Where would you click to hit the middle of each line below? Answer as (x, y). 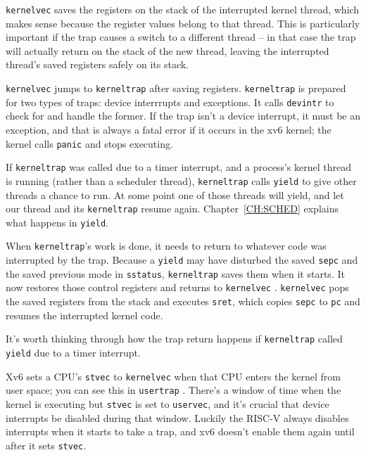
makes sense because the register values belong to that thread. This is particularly (183, 23)
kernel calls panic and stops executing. (89, 143)
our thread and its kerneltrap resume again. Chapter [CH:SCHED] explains (172, 209)
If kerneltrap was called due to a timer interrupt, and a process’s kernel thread (178, 167)
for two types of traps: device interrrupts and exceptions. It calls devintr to (170, 102)
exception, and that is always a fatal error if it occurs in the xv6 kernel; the (169, 129)
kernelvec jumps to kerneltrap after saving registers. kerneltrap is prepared (176, 88)
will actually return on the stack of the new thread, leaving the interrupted (168, 50)
